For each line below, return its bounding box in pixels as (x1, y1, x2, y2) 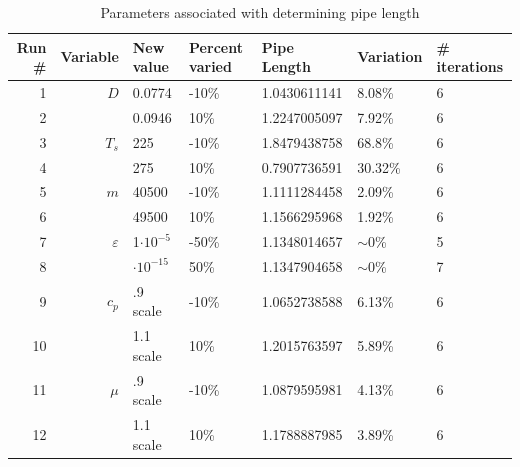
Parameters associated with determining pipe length (100, 2, 420, 22)
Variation (357, 46, 423, 67)
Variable (60, 46, 119, 67)
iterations (436, 56, 504, 77)
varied (189, 56, 232, 77)
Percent (189, 36, 243, 57)
